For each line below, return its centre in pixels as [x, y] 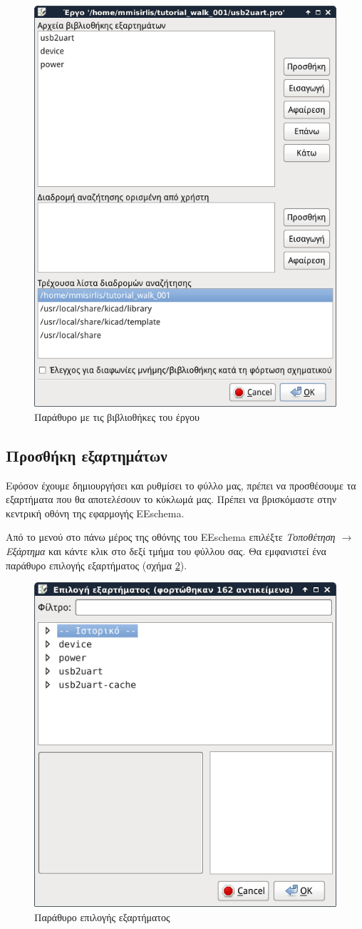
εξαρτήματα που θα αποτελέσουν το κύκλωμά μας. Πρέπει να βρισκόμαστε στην [171, 499]
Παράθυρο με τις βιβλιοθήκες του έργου [117, 416]
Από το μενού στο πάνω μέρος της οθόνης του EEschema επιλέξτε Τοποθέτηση [171, 537]
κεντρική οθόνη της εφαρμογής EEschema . [95, 513]
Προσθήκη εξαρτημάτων [87, 455]
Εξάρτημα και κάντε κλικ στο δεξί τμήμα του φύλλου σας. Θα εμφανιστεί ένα [166, 550]
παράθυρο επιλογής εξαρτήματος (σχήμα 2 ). [97, 565]
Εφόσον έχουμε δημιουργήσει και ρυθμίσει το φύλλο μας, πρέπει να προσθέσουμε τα [181, 485]
